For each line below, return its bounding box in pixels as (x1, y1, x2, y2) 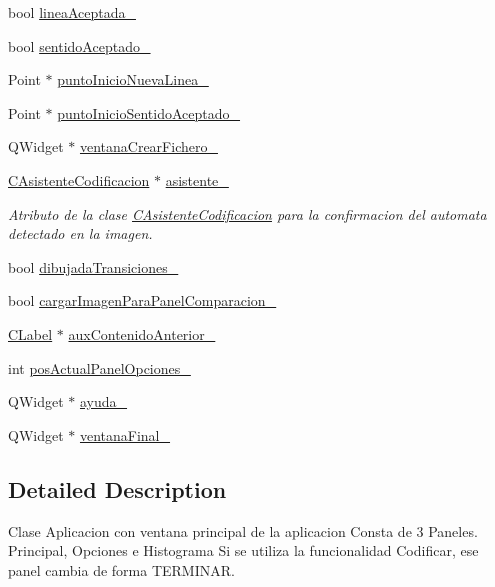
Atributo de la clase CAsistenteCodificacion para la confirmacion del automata (8, 203, 487, 224)
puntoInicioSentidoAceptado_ (57, 102, 241, 123)
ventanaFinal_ (79, 424, 171, 445)
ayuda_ (79, 391, 128, 412)
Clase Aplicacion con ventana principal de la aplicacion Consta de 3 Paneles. (8, 520, 478, 541)
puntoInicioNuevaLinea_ (57, 69, 209, 90)
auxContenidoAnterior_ (68, 323, 216, 344)
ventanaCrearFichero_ (79, 136, 218, 157)
